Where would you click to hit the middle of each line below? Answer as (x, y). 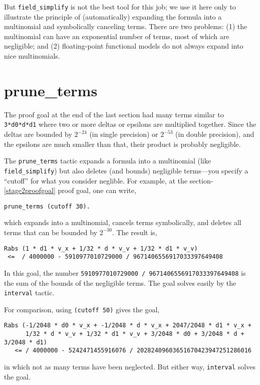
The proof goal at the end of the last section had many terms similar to (114, 114)
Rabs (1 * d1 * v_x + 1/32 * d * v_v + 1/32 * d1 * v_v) (101, 248)
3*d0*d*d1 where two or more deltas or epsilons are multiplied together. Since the (130, 124)
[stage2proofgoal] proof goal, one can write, (70, 190)
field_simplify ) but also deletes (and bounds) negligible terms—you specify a (126, 170)
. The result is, (135, 232)
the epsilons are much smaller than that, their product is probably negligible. (122, 144)
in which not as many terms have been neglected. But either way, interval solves (130, 367)
